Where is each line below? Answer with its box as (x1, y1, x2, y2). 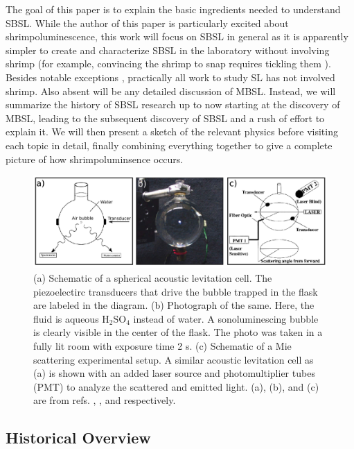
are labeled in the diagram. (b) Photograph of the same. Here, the (33, 298, 315, 312)
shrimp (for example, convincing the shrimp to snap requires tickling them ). (6, 56, 331, 71)
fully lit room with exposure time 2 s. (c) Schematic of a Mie (33, 339, 292, 353)
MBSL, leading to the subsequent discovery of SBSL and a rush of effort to (6, 110, 325, 125)
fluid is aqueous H (33, 311, 109, 325)
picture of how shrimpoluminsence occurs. (6, 151, 184, 166)
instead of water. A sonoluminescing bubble (133, 311, 319, 325)
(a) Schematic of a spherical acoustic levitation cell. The (33, 271, 272, 285)
